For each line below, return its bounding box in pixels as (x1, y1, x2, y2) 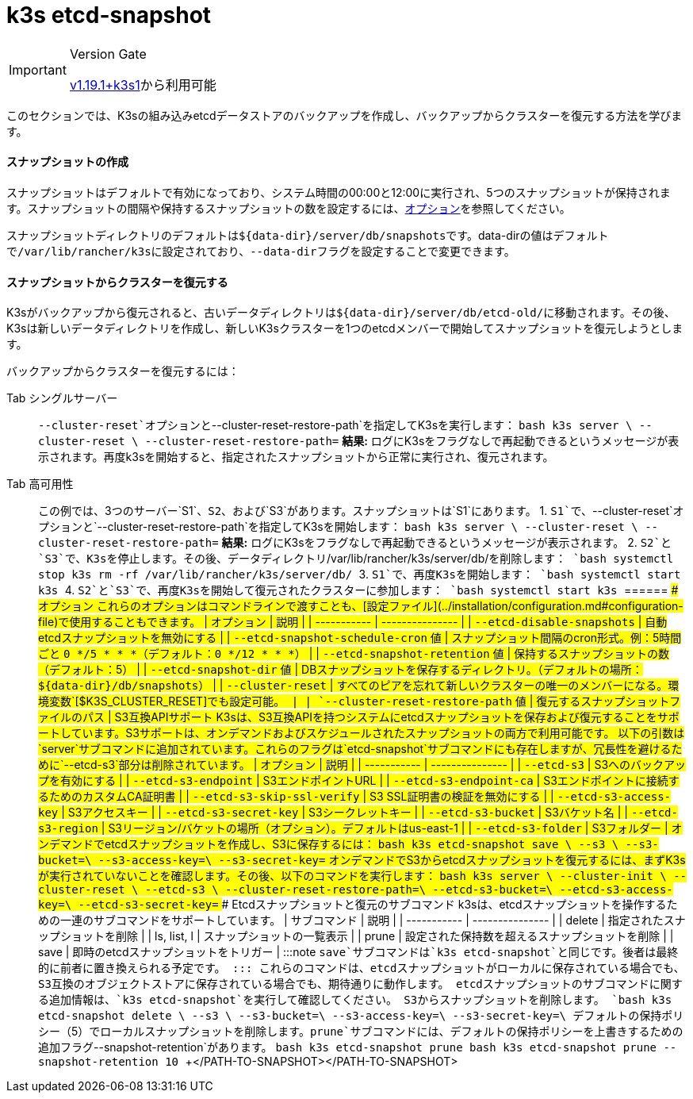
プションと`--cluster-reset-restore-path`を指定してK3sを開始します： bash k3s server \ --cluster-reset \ (38, 520, 638, 534)
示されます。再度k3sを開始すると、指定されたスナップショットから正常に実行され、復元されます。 (38, 450, 554, 464)
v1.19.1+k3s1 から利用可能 (69, 76, 216, 93)
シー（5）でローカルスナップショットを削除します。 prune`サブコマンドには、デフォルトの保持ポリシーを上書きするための (38, 1024, 683, 1039)
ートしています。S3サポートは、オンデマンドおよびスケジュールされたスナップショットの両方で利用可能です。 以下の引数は (38, 726, 685, 740)
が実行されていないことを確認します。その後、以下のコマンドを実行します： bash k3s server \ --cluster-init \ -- (38, 869, 687, 883)
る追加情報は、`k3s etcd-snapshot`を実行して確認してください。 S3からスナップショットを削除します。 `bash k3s (38, 993, 672, 1007)
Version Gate (69, 45, 147, 62)
